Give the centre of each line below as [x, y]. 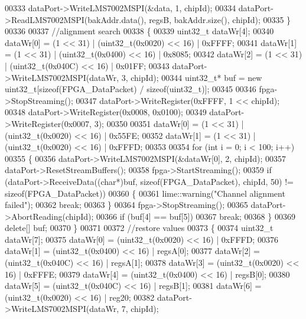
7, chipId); [140, 309]
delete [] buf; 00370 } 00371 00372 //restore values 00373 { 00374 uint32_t [139, 228]
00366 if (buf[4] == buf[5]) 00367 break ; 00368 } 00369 [196, 216]
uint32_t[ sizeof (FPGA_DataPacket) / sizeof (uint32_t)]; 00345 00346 [131, 89]
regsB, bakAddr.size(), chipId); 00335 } [220, 19]
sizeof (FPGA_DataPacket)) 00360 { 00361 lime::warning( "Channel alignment [145, 193]
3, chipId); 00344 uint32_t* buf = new [192, 77]
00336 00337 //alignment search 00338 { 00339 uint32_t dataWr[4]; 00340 [139, 31]
